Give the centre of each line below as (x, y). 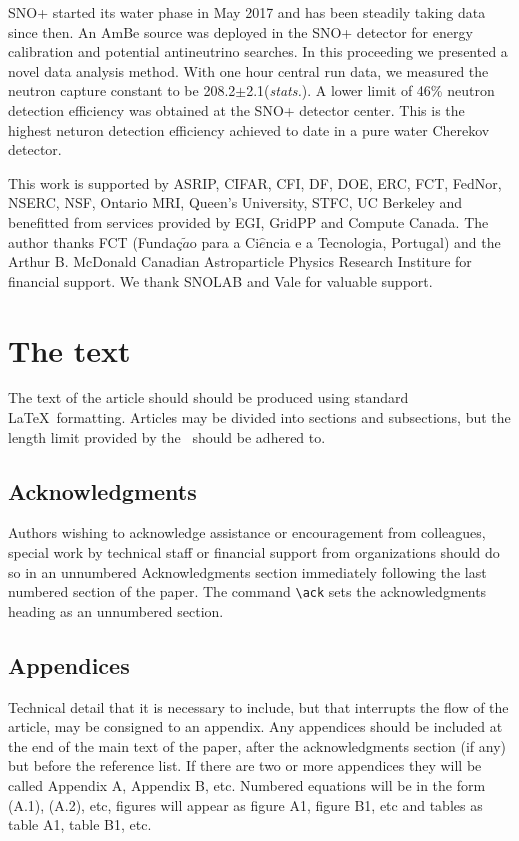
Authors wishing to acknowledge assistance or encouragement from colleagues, (247, 532)
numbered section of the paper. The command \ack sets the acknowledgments (247, 591)
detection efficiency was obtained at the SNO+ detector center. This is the (236, 109)
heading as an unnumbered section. (116, 610)
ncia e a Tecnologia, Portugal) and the (383, 241)
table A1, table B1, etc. (80, 824)
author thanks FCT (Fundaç (95, 241)
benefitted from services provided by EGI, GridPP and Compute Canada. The (248, 221)
